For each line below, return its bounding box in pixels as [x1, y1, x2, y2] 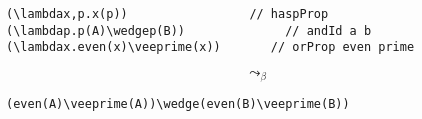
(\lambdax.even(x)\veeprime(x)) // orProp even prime [6, 40, 415, 55]
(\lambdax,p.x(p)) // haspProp [6, 7, 329, 21]
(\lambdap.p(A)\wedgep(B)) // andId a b [6, 23, 372, 38]
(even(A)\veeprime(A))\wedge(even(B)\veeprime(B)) [6, 97, 350, 112]
